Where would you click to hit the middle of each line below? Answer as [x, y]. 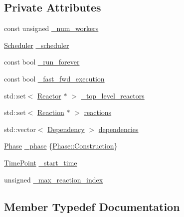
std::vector [20, 129]
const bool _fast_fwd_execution [54, 78]
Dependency [66, 129]
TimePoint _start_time [41, 162]
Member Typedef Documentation [92, 206]
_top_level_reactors [113, 95]
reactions [98, 112]
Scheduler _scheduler [37, 45]
